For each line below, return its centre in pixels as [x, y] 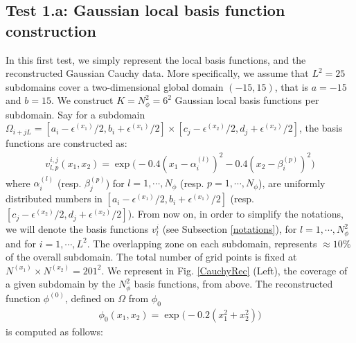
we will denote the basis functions [77, 229]
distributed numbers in [54, 199]
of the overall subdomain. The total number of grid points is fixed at [151, 257]
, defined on [90, 298]
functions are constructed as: [66, 143]
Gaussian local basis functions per [247, 100]
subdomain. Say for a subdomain [75, 114]
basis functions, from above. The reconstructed [233, 284]
